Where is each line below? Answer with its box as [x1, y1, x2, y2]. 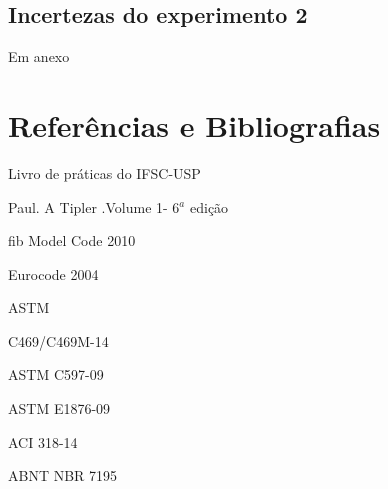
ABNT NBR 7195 [8, 465, 118, 486]
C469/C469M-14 [8, 330, 109, 351]
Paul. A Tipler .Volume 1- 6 [8, 196, 180, 217]
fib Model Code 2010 [8, 230, 136, 251]
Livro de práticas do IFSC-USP [8, 162, 201, 183]
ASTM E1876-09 [8, 398, 111, 419]
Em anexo [8, 46, 70, 67]
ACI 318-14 [8, 431, 78, 452]
